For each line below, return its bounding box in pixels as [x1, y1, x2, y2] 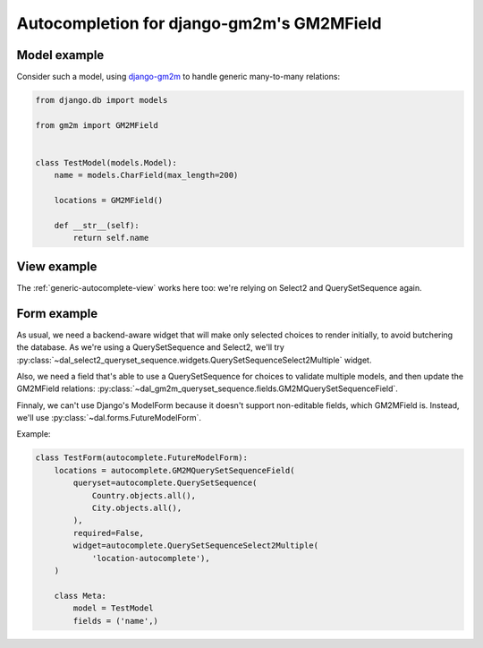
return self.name [72, 233, 149, 243]
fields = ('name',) [72, 616, 158, 626]
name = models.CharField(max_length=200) [54, 170, 239, 181]
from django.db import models [35, 95, 168, 106]
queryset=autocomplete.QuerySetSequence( [72, 478, 258, 488]
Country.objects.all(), [91, 490, 197, 500]
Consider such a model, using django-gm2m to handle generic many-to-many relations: [16, 72, 340, 82]
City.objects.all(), [91, 503, 182, 514]
